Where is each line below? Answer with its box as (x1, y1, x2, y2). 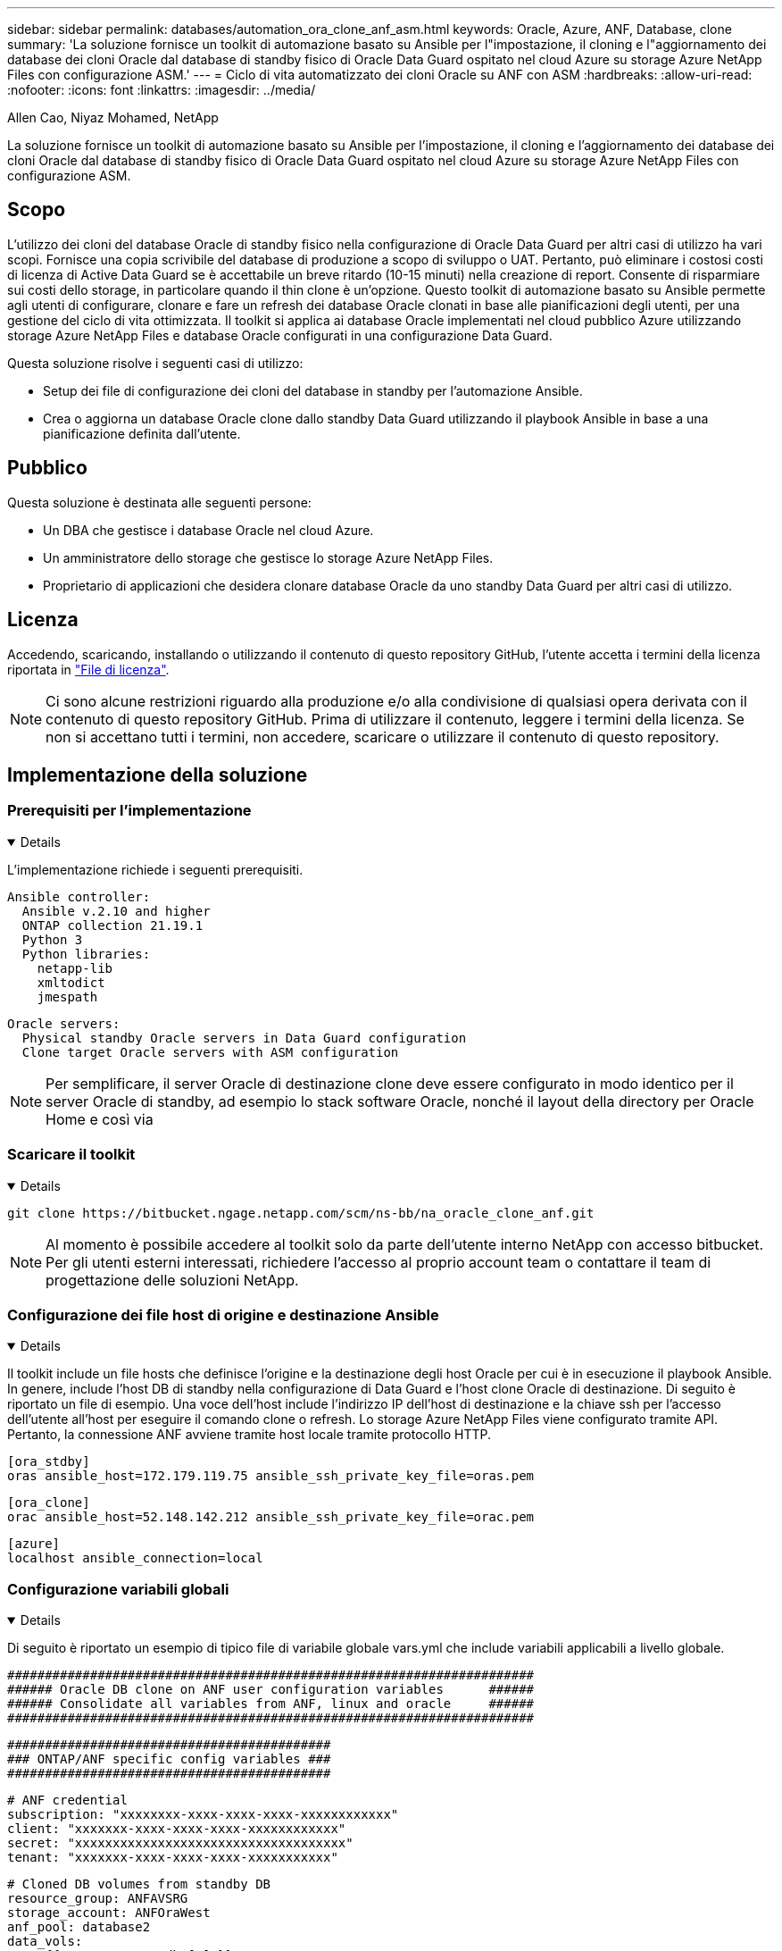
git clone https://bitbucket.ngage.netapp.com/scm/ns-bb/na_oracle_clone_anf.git (7, 1205, 595, 1220)
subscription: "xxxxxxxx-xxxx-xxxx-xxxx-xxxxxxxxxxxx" (7, 1807, 399, 1821)
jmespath (37, 989, 98, 1004)
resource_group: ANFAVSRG (7, 1891, 188, 1905)
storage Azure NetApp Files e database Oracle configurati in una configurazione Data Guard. (7, 327, 553, 343)
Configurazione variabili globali (7, 1579, 229, 1598)
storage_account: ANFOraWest (7, 1905, 211, 1920)
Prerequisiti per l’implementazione (7, 801, 252, 820)
